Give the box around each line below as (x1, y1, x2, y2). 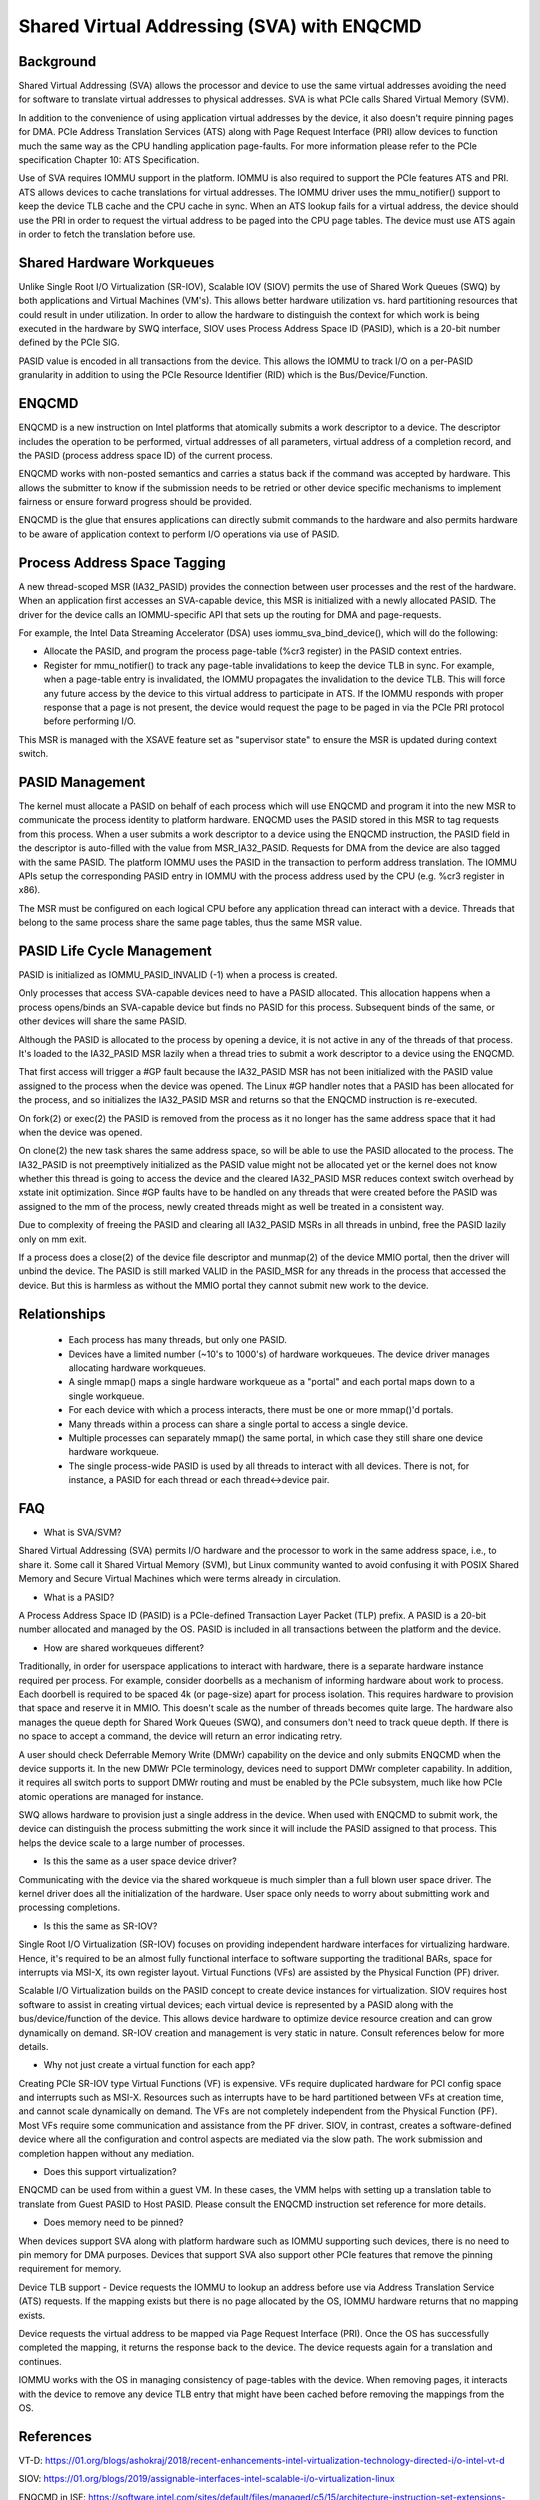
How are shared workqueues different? (43, 1641, 205, 1654)
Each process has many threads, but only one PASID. (68, 1334, 287, 1346)
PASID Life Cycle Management (18, 942, 212, 959)
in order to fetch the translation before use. (18, 228, 196, 240)
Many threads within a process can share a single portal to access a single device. (68, 1418, 409, 1430)
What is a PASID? (43, 1591, 115, 1603)
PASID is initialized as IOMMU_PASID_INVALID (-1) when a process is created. (18, 969, 338, 980)
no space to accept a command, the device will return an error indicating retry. (18, 1730, 343, 1742)
